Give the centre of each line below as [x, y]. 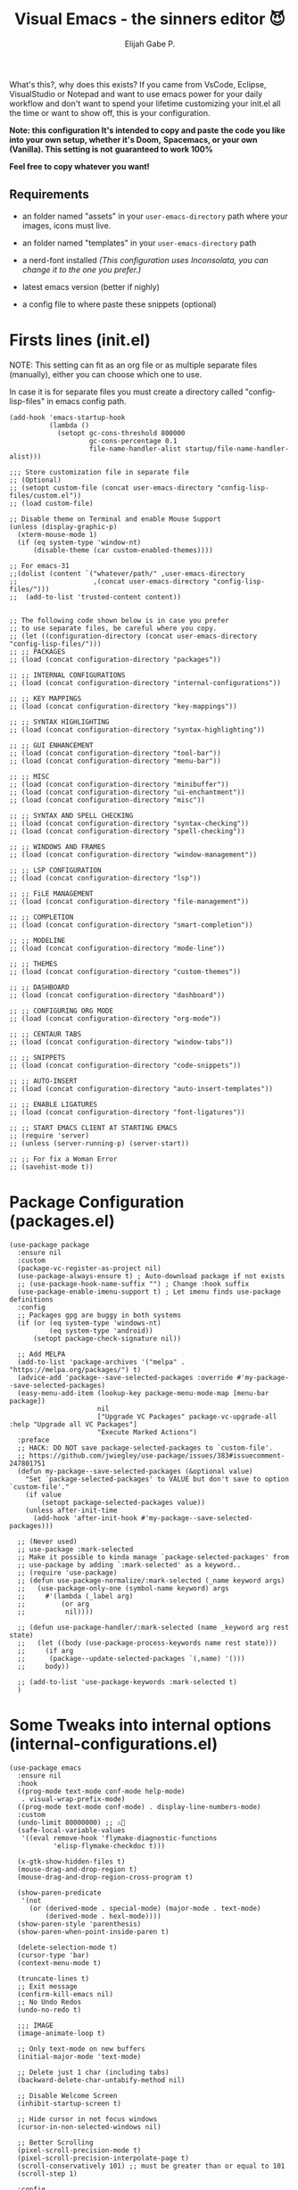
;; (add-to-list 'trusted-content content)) [95, 597]
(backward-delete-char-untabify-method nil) [101, 2080]
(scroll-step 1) [47, 2173]
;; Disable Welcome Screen [67, 2095]
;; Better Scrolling [55, 2142]
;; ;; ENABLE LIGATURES [54, 1104]
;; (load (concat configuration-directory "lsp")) [105, 878]
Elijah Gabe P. [150, 44]
